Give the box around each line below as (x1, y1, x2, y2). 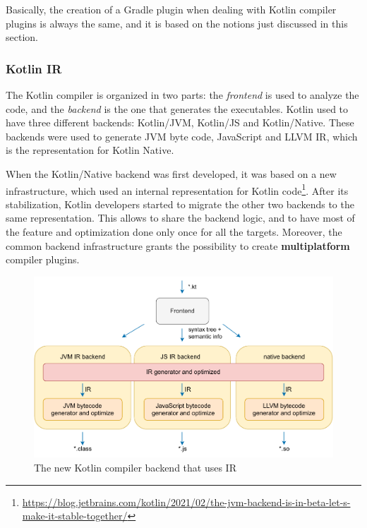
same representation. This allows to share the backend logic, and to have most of (6, 210, 355, 225)
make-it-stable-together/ (22, 508, 128, 523)
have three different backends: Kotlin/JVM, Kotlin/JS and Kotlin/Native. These (6, 115, 354, 130)
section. (6, 30, 38, 44)
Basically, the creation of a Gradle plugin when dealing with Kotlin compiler (6, 2, 337, 16)
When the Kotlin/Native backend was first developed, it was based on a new (6, 166, 337, 181)
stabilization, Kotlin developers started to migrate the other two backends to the (6, 196, 354, 211)
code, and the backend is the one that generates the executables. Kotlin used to (6, 101, 349, 116)
